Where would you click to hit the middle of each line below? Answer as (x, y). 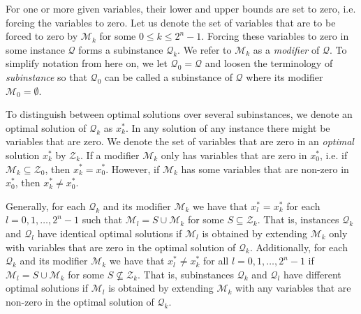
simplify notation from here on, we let (87, 63)
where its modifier (285, 76)
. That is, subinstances (186, 274)
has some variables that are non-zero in (265, 169)
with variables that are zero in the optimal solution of (121, 247)
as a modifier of (286, 49)
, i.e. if (333, 155)
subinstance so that (46, 76)
